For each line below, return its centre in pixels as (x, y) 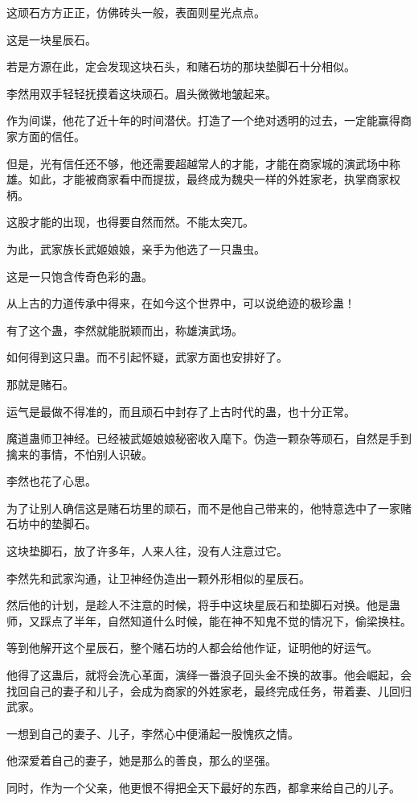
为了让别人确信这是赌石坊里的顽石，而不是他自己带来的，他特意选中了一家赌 (209, 508)
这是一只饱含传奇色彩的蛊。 (80, 276)
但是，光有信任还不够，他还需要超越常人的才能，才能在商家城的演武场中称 (203, 163)
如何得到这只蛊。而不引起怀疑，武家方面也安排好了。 (147, 357)
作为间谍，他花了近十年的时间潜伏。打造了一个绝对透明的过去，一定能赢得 (203, 120)
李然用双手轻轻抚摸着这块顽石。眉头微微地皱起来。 (141, 93)
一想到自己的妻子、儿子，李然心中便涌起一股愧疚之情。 (153, 733)
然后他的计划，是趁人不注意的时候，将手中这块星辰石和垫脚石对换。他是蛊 (203, 605)
